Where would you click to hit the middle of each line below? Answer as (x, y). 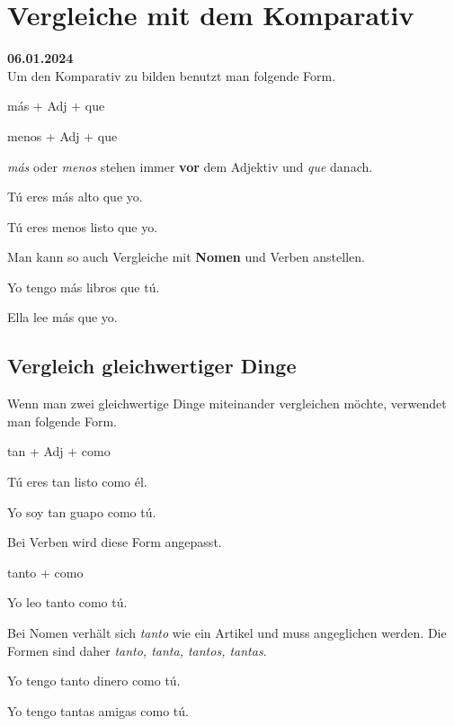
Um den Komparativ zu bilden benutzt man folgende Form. (172, 75)
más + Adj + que (56, 106)
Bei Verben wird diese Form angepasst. (115, 542)
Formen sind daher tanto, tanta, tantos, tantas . (137, 650)
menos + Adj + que (62, 135)
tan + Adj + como (59, 451)
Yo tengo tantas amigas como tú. (98, 710)
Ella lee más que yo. (62, 317)
